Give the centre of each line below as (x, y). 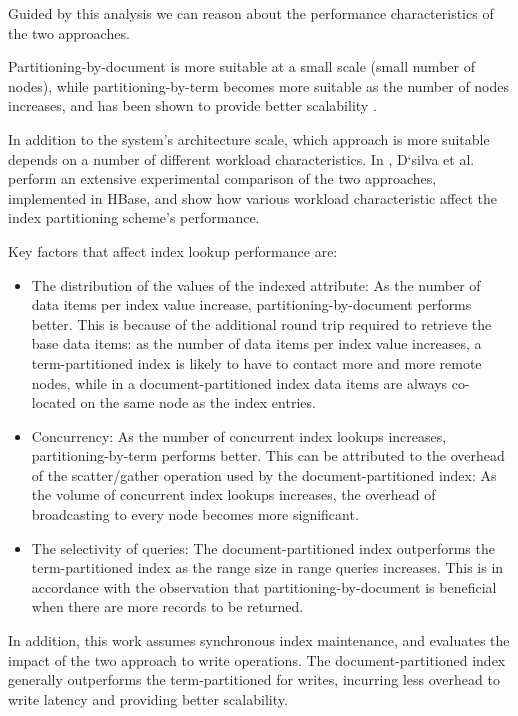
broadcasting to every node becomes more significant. (195, 514)
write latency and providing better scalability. (148, 698)
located (53, 402)
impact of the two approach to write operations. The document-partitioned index (257, 659)
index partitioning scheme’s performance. (134, 217)
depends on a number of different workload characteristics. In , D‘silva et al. (241, 158)
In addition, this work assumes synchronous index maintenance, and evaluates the (259, 640)
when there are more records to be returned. (167, 606)
